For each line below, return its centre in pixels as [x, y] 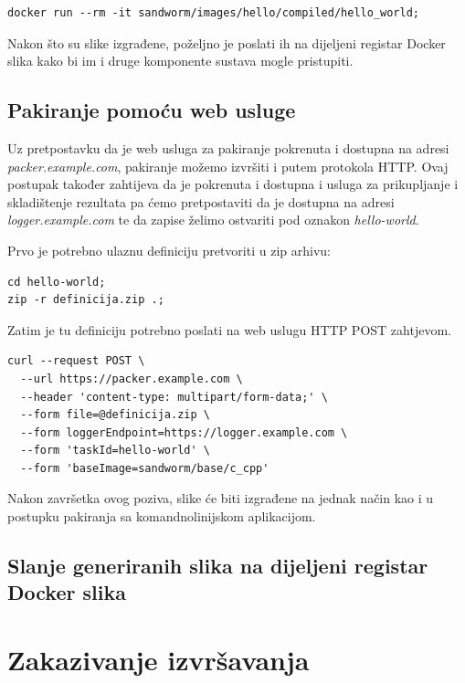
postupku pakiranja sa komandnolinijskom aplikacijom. [162, 516]
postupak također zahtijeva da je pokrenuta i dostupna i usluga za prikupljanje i [233, 184]
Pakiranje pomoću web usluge [152, 110]
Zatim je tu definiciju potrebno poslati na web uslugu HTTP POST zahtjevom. [229, 329]
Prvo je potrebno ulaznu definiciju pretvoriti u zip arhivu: [169, 250]
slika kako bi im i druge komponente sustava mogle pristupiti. [180, 61]
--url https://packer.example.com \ [132, 378]
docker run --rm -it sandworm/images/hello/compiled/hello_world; [214, 13]
